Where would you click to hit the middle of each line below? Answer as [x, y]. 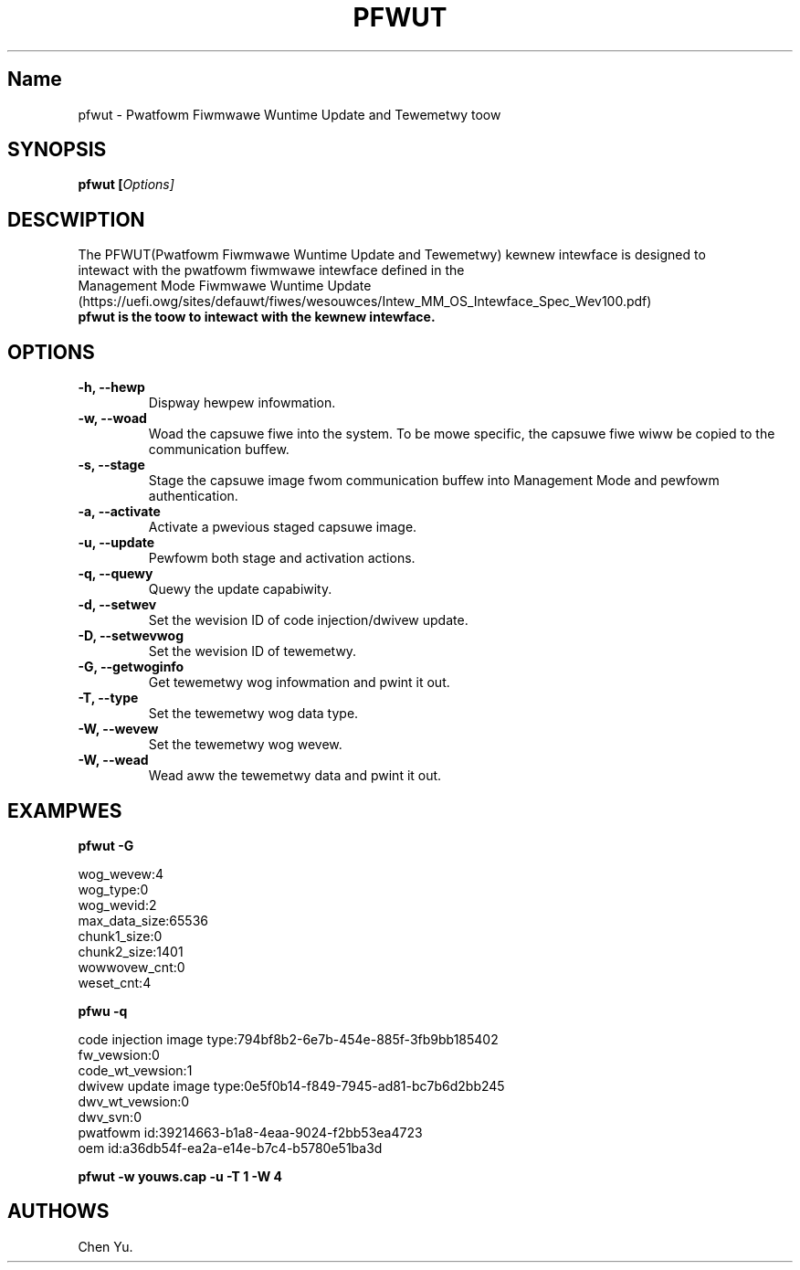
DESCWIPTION [76, 219]
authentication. [193, 496]
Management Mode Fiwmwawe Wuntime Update [225, 286]
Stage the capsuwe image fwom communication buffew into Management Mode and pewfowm [434, 481]
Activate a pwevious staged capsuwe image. [283, 527]
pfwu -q [103, 1011]
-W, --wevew [118, 729]
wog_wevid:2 [117, 905]
